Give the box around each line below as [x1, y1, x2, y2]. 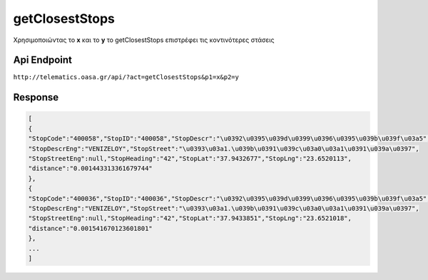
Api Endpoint [13, 54, 73, 66]
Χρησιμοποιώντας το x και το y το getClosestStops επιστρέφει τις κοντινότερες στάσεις [13, 36, 275, 44]
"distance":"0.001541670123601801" [28, 224, 153, 232]
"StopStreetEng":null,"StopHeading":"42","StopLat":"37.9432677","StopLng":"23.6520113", [28, 155, 352, 163]
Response [13, 91, 59, 103]
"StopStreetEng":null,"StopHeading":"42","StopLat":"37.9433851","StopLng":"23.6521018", [28, 214, 352, 222]
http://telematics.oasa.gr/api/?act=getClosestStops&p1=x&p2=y [13, 73, 239, 81]
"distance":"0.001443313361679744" [28, 165, 153, 172]
